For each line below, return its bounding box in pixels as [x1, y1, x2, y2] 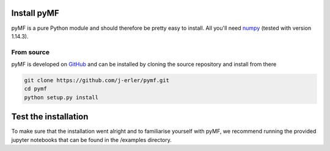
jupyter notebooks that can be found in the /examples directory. [11, 136, 172, 143]
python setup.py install [24, 94, 99, 100]
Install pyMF [11, 8, 59, 18]
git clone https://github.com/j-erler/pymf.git [24, 77, 169, 84]
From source [11, 47, 50, 56]
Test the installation [11, 111, 89, 122]
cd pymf [24, 85, 47, 93]
